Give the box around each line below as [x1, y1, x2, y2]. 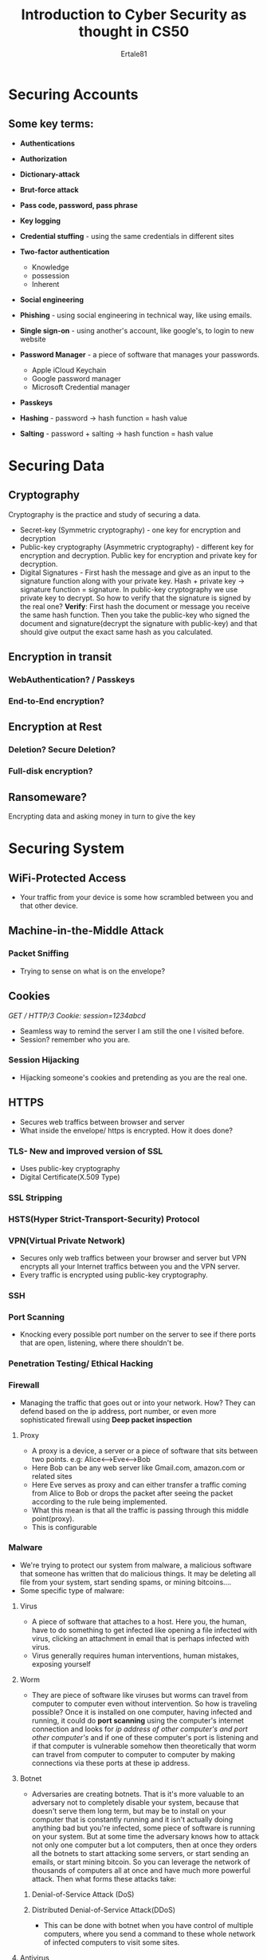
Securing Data [8, 456, 105, 475]
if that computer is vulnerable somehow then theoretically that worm [31, 1741, 257, 1751]
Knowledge [31, 262, 69, 272]
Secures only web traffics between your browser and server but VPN [19, 1253, 247, 1263]
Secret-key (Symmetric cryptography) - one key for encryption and [19, 525, 241, 535]
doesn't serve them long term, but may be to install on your [31, 1806, 226, 1815]
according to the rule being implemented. [31, 1496, 168, 1506]
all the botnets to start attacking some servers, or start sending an [31, 1848, 249, 1858]
